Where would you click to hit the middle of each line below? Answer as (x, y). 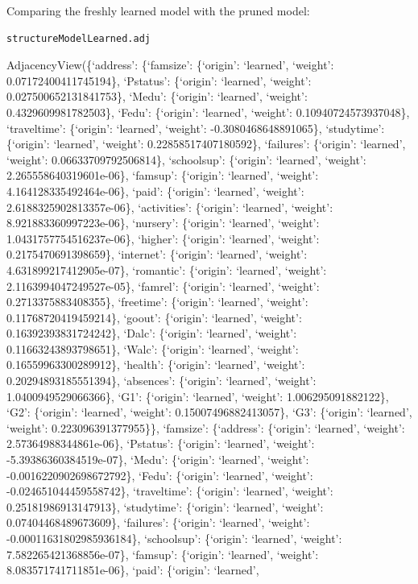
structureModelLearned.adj (79, 38)
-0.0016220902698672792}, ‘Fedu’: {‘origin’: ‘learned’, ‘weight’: (160, 475)
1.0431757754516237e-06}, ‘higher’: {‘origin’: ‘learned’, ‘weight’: (163, 238)
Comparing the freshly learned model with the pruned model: (158, 10)
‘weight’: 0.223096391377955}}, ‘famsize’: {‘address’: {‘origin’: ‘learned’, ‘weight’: (206, 427)
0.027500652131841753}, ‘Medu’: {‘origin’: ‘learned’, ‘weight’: (157, 96)
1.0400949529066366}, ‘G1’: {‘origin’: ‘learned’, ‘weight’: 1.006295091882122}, (198, 396)
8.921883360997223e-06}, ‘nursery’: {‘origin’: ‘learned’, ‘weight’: (163, 223)
